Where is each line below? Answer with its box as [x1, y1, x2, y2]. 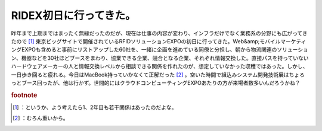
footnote [11, 91, 38, 99]
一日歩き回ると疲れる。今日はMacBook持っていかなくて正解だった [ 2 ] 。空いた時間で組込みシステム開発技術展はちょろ [11, 71, 305, 78]
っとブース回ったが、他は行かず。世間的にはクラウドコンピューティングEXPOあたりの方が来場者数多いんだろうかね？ [11, 79, 301, 86]
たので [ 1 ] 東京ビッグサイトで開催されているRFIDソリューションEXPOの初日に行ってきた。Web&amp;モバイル [11, 37, 281, 44]
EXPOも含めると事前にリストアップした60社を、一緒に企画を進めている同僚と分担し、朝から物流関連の [21, 46, 277, 53]
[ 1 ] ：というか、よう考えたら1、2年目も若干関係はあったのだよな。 [13, 104, 177, 111]
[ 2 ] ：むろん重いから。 [13, 114, 69, 122]
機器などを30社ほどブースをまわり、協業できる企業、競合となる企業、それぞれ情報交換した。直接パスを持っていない [21, 54, 309, 62]
